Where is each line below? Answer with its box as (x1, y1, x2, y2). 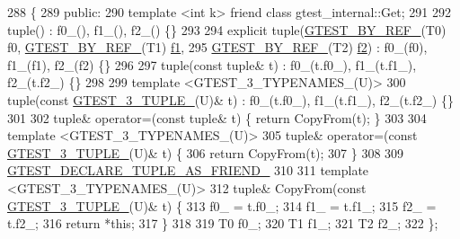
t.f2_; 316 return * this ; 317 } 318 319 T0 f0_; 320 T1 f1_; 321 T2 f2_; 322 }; (7, 214, 438, 233)
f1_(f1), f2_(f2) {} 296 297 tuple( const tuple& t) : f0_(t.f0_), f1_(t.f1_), (7, 55, 417, 74)
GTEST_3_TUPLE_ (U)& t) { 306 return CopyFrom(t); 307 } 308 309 (7, 143, 404, 162)
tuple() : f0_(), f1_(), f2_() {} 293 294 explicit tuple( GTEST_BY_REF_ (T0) (7, 20, 447, 39)
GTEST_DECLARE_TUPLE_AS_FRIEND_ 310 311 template (7, 161, 369, 180)
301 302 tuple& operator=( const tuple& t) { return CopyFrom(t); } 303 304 (7, 108, 427, 127)
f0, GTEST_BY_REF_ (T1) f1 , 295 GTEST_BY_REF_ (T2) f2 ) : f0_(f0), (7, 38, 428, 57)
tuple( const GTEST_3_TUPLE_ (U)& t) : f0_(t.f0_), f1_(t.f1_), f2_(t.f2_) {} (7, 90, 454, 109)
